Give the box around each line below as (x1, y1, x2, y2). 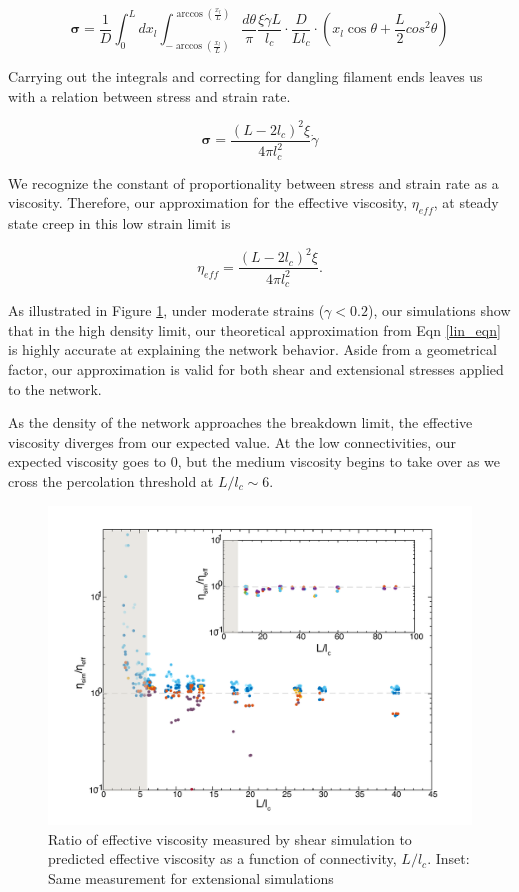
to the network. (8, 378, 102, 399)
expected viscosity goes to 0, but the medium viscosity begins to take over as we (8, 451, 501, 472)
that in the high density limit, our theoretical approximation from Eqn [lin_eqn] (8, 319, 501, 340)
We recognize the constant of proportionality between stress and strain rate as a (8, 172, 499, 193)
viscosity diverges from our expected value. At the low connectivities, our (8, 431, 457, 452)
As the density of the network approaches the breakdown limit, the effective (8, 412, 473, 433)
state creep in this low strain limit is (8, 213, 231, 234)
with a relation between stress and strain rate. (8, 85, 291, 106)
